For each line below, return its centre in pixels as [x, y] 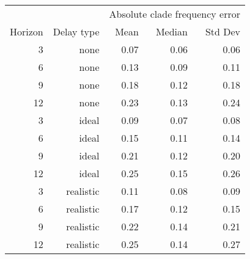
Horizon [27, 31]
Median [171, 31]
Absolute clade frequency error [175, 14]
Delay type [76, 31]
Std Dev [223, 31]
